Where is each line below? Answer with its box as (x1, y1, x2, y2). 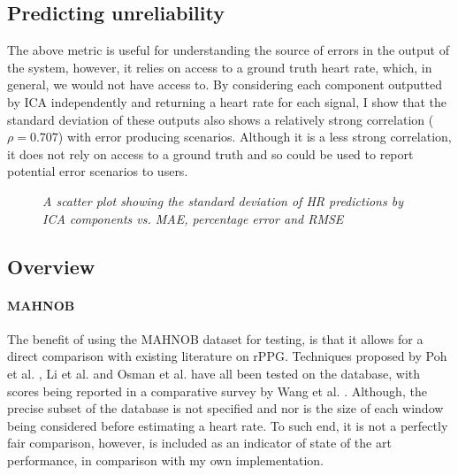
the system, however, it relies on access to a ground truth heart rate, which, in (7, 57, 432, 76)
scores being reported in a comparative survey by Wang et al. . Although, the (7, 381, 427, 400)
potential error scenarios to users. (7, 162, 188, 180)
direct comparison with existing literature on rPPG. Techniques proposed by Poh (7, 347, 447, 365)
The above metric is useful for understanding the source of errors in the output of (7, 41, 450, 59)
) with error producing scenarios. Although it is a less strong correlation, (57, 127, 452, 146)
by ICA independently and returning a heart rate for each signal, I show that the (7, 92, 447, 111)
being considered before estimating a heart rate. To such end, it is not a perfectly (7, 416, 448, 434)
